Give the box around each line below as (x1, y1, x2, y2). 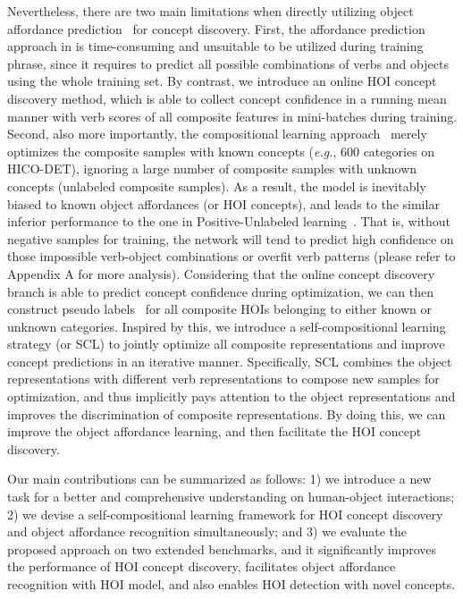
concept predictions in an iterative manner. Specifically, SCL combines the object (7, 351, 452, 370)
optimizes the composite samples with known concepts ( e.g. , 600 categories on (7, 141, 435, 160)
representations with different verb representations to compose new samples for (7, 369, 440, 388)
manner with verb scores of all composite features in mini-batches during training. (7, 106, 458, 125)
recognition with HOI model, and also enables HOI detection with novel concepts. (7, 575, 456, 593)
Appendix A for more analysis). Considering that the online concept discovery (7, 264, 435, 283)
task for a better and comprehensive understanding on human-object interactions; (7, 487, 455, 506)
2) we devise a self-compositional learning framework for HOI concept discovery (7, 504, 443, 523)
